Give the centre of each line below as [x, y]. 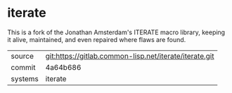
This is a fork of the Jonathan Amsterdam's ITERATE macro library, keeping [116, 32]
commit [23, 67]
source [22, 56]
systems [25, 78]
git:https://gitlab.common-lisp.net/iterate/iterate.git [130, 56]
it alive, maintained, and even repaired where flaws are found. [97, 39]
